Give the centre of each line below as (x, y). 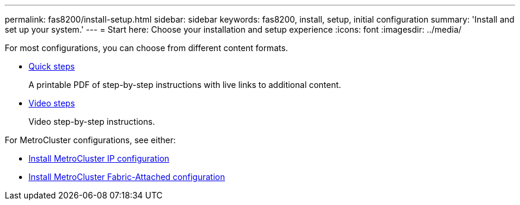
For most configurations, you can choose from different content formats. (147, 48)
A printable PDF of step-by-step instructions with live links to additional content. (185, 85)
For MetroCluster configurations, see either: (90, 140)
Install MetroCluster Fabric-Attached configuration (127, 177)
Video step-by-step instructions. (92, 122)
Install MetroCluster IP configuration (99, 158)
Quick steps (52, 66)
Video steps (52, 103)
